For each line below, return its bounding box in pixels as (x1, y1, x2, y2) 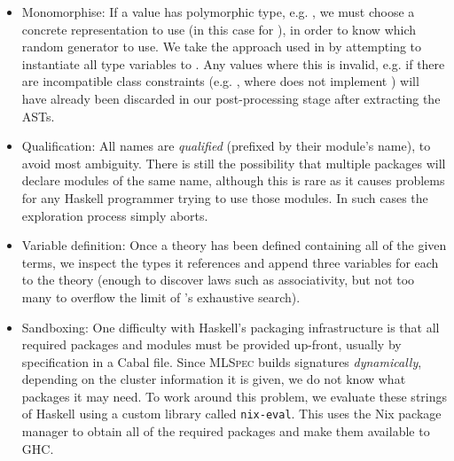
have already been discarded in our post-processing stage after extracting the (21, 89, 441, 107)
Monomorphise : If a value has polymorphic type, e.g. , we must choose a (21, 3, 415, 20)
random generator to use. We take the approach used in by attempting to (21, 37, 422, 56)
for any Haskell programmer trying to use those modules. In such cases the (21, 188, 428, 207)
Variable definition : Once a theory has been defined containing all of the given (21, 236, 447, 254)
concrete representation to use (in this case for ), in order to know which (21, 20, 417, 38)
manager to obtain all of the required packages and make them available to (21, 422, 430, 441)
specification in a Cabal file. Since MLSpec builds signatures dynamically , (21, 352, 422, 371)
